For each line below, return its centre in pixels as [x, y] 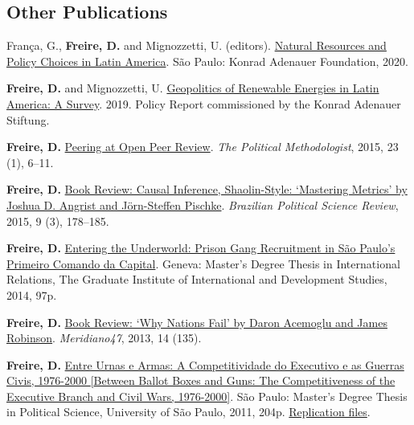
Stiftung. [28, 119]
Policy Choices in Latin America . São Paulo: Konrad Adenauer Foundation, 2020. [207, 61]
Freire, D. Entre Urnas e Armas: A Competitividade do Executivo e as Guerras [205, 364]
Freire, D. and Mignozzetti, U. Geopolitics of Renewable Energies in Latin [193, 88]
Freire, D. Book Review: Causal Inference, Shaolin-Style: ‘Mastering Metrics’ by [207, 189]
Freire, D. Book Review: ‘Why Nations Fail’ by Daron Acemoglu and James [197, 322]
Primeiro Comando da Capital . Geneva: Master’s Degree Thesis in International [203, 263]
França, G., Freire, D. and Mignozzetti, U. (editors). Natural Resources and [197, 45]
